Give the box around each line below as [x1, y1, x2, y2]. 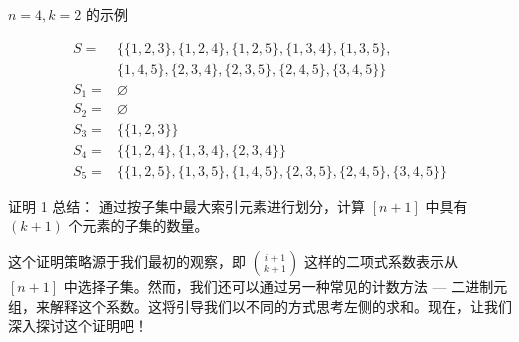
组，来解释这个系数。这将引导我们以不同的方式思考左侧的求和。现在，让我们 [8, 295, 512, 316]
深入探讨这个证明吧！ [8, 315, 148, 336]
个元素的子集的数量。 [68, 215, 209, 236]
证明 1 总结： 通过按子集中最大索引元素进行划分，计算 [8, 195, 365, 216]
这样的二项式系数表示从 [303, 250, 458, 271]
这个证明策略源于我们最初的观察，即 [8, 250, 246, 271]
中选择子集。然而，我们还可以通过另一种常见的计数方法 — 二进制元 [63, 275, 508, 296]
